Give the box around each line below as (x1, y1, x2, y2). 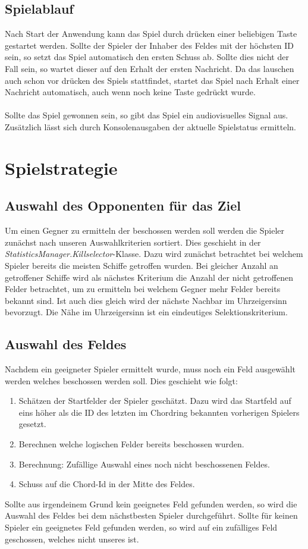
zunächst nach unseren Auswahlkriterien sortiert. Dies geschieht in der (5, 236, 261, 248)
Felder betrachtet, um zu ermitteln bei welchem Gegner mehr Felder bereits (5, 283, 281, 295)
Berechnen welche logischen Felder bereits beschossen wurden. (18, 438, 244, 450)
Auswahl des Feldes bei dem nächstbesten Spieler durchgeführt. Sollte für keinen (5, 509, 298, 522)
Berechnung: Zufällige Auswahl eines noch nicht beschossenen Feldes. (18, 457, 270, 470)
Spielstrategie (5, 155, 118, 180)
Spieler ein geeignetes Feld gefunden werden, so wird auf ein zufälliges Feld (5, 521, 278, 534)
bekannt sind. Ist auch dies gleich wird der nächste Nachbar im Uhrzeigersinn (5, 294, 287, 306)
